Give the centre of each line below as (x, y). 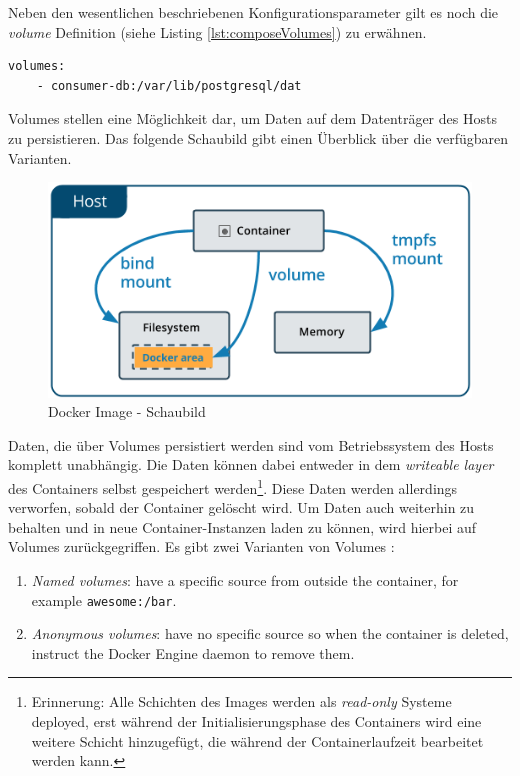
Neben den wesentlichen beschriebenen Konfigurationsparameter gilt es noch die (253, 12)
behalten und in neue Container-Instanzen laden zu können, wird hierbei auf (242, 526)
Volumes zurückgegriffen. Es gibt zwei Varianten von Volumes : (201, 546)
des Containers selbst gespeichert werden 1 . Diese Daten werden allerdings (233, 486)
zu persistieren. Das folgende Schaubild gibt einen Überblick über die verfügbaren (258, 137)
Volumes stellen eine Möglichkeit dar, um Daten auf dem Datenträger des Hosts (252, 118)
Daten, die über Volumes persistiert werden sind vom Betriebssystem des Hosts (251, 444)
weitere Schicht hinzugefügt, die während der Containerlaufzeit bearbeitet (257, 740)
